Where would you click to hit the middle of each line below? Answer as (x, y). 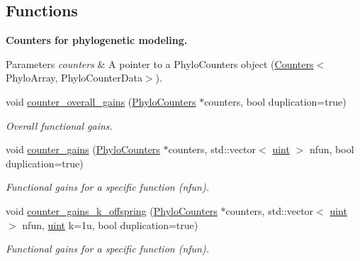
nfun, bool (332, 149)
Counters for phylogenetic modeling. (97, 40)
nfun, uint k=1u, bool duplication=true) (110, 224)
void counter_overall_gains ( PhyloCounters (101, 101)
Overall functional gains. (59, 125)
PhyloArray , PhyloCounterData (74, 78)
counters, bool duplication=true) (275, 101)
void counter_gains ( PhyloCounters (83, 149)
